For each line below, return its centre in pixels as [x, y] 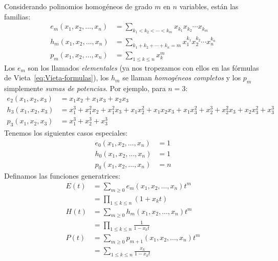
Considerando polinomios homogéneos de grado [78, 6]
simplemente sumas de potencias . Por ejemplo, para [85, 88]
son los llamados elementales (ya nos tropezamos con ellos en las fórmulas [143, 67]
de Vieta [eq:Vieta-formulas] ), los [57, 78]
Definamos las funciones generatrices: [62, 176]
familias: [17, 16]
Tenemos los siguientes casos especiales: [66, 132]
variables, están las [209, 6]
